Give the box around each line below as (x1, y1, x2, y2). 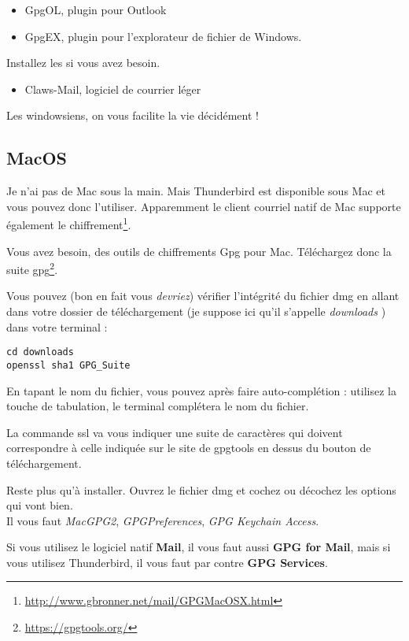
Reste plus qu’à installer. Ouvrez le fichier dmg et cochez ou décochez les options (6, 481, 396, 498)
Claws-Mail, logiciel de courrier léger (24, 80, 201, 97)
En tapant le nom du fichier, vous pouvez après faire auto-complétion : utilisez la (6, 382, 396, 398)
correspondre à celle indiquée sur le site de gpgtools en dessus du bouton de (6, 439, 371, 456)
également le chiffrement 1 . (6, 214, 131, 233)
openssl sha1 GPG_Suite (6, 359, 131, 371)
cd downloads (6, 346, 74, 358)
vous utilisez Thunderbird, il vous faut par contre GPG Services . (6, 554, 328, 570)
